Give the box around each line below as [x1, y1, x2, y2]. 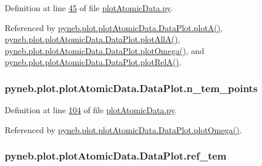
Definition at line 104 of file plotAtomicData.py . [5, 104, 177, 116]
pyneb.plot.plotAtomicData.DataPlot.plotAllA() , [5, 33, 180, 45]
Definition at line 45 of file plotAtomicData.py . [5, 2, 173, 13]
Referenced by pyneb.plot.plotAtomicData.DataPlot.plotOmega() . [5, 123, 242, 135]
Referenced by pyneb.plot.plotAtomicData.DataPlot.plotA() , [5, 21, 223, 33]
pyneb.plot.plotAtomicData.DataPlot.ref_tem [5, 148, 227, 163]
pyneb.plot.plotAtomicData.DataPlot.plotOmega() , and [5, 44, 204, 56]
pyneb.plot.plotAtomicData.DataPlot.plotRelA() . [5, 56, 182, 68]
